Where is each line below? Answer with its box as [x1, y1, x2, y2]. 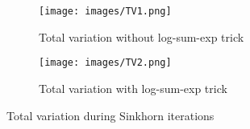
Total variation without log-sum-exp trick [39, 28, 244, 45]
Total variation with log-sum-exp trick [39, 79, 227, 96]
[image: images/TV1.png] [39, 6, 172, 17]
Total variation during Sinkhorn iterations [6, 107, 215, 123]
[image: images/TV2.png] [39, 57, 172, 69]
